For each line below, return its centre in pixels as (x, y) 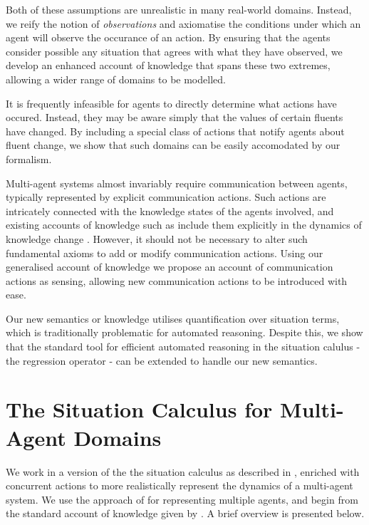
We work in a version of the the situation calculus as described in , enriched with (183, 471)
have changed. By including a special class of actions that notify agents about (175, 131)
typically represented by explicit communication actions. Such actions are (166, 197)
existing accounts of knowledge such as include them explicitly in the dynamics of (184, 225)
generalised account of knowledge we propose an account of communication (170, 267)
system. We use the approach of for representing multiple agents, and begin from (182, 499)
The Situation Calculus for (139, 409)
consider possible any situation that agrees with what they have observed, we (174, 51)
